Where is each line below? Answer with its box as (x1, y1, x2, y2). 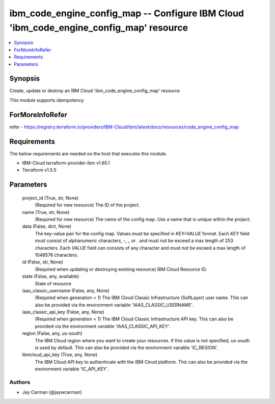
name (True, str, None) (22, 209, 70, 215)
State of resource (35, 280, 72, 286)
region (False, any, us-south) (22, 330, 82, 336)
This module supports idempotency (9, 97, 84, 103)
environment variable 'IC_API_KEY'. (35, 366, 109, 372)
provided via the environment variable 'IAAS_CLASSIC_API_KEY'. (35, 323, 171, 329)
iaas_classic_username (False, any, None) (22, 287, 109, 293)
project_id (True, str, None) (22, 195, 79, 201)
